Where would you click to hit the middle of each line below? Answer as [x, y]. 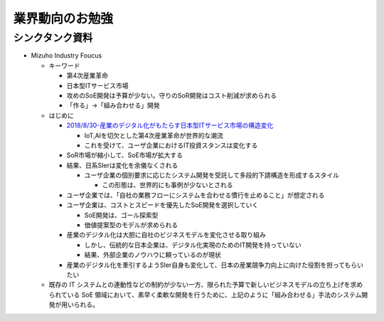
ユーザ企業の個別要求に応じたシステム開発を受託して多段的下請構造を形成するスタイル [212, 175]
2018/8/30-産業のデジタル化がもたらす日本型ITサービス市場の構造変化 [170, 125]
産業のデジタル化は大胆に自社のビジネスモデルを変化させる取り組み [166, 235]
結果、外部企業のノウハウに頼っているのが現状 [153, 255]
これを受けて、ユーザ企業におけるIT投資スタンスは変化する [171, 145]
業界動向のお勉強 [63, 19]
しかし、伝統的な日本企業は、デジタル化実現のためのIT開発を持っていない [193, 245]
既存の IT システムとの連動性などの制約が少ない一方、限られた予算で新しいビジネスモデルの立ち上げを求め [206, 285]
